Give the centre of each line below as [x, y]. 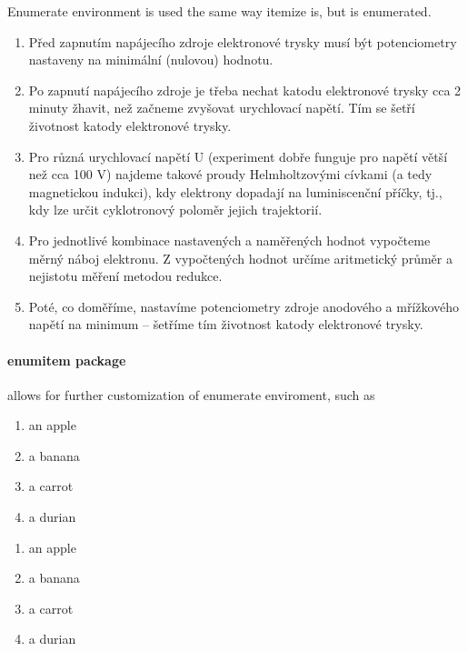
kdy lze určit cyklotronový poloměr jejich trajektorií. [175, 210]
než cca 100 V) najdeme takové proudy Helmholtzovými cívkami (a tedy [230, 174]
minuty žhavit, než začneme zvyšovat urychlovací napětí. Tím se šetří [222, 108]
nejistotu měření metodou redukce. [125, 276]
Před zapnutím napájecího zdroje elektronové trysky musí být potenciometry [243, 41]
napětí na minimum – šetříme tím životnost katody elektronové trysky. [226, 324]
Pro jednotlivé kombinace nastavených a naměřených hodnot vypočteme [229, 240]
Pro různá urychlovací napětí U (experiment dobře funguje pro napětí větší [238, 156]
